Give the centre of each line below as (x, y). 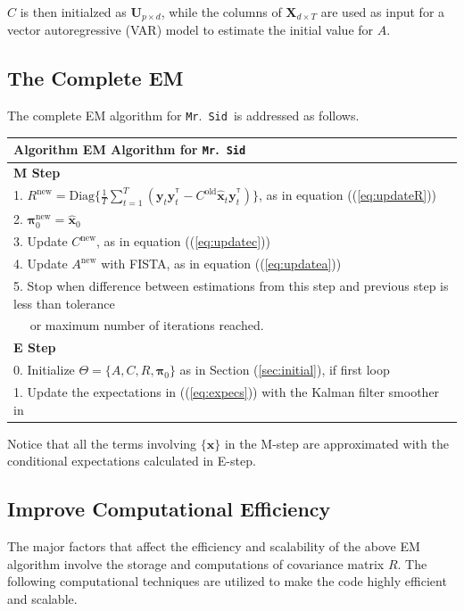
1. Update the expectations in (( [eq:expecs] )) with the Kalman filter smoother (227, 391)
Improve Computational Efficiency (169, 509)
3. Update (41, 241)
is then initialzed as (73, 12)
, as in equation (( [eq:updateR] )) (348, 195)
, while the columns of (221, 12)
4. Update (41, 264)
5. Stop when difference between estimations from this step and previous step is (231, 285)
